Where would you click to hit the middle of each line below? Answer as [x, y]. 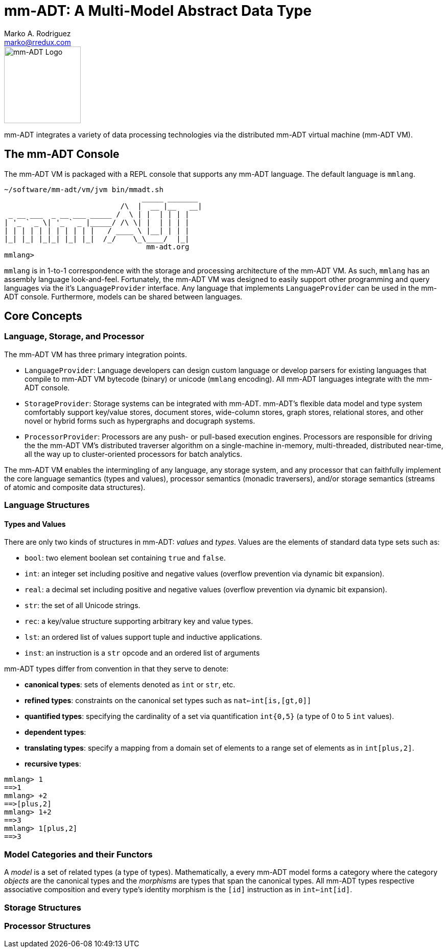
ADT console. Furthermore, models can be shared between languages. [123, 296]
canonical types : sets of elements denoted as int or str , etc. [130, 685]
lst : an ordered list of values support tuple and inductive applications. [144, 637]
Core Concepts [43, 316]
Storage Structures [43, 907]
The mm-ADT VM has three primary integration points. [96, 354]
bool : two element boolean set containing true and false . [125, 558]
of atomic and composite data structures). [75, 487]
